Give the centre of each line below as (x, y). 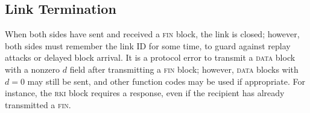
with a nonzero (33, 69)
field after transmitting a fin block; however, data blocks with (184, 69)
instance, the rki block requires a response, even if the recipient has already (145, 93)
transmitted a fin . (38, 104)
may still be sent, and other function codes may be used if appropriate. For (166, 81)
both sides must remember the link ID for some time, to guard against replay (148, 45)
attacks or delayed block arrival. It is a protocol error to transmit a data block (150, 57)
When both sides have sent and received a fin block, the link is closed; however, (152, 34)
